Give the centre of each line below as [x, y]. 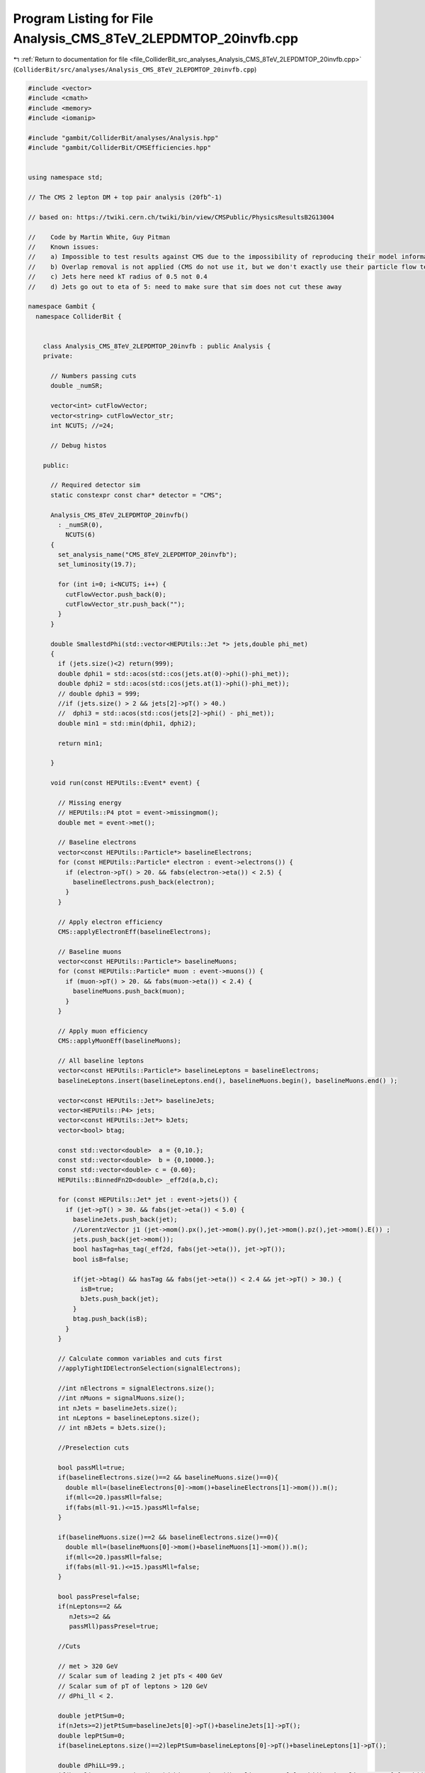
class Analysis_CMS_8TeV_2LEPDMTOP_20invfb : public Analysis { [157, 346]
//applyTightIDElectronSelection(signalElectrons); [149, 1368]
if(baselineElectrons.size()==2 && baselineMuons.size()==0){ [168, 1478]
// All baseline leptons [101, 1061]
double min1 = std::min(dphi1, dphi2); [127, 723]
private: [58, 356]
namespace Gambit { [62, 306]
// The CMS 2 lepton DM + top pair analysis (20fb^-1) [125, 198]
